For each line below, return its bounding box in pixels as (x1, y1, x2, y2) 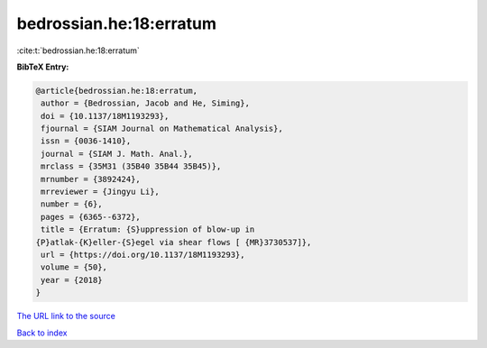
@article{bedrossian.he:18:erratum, (35, 86, 198, 96)
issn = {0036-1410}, (41, 136, 132, 146)
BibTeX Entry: (16, 61, 69, 72)
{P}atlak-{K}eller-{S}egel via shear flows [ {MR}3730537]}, (35, 237, 312, 247)
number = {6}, (41, 199, 103, 209)
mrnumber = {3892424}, (41, 174, 142, 184)
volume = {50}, (41, 262, 108, 272)
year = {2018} (41, 275, 103, 285)
